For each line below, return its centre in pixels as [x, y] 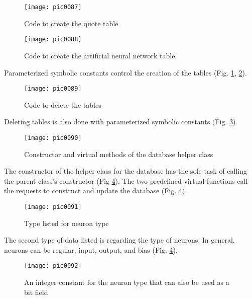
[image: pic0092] [53, 266]
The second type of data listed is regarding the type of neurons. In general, [119, 240]
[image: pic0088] [53, 40]
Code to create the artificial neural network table [100, 55]
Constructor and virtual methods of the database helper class [119, 154]
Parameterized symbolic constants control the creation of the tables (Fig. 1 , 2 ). [125, 72]
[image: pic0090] [53, 138]
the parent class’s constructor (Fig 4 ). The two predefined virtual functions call [126, 180]
